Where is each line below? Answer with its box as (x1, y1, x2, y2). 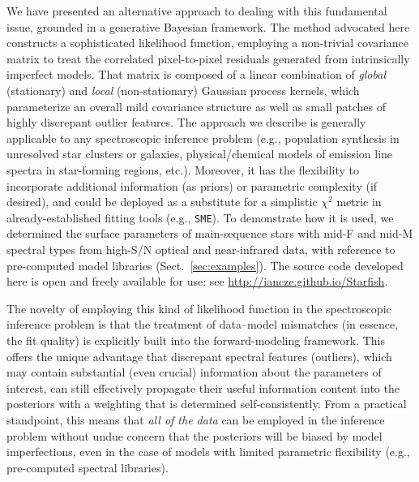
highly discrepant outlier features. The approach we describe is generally (6, 114, 366, 131)
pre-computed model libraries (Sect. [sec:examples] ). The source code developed (6, 256, 404, 273)
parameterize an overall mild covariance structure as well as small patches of (6, 97, 386, 114)
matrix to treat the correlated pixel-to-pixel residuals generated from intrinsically (6, 49, 410, 67)
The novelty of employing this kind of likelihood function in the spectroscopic (6, 299, 391, 316)
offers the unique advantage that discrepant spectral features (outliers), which (6, 347, 392, 364)
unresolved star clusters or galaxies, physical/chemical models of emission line (6, 145, 393, 162)
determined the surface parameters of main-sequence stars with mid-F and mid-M (6, 225, 413, 242)
